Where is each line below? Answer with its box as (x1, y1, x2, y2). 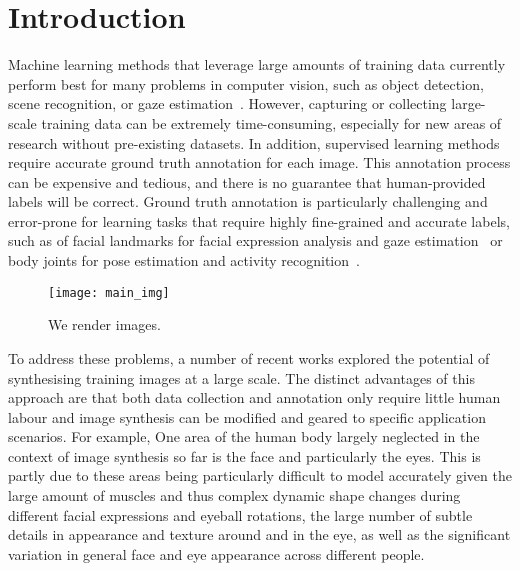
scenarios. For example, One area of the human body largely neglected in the (8, 426, 480, 447)
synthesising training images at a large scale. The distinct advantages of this (8, 367, 475, 388)
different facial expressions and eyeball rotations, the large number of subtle (8, 504, 473, 525)
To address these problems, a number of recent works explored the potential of (8, 347, 490, 368)
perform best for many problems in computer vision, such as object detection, (8, 73, 484, 94)
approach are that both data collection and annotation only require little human (8, 387, 501, 408)
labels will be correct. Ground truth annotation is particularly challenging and (8, 191, 488, 212)
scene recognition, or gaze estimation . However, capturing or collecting (8, 93, 447, 114)
